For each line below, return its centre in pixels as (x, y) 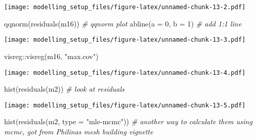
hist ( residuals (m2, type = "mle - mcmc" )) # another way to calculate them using (128, 121)
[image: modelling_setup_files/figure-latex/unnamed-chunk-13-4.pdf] (125, 73)
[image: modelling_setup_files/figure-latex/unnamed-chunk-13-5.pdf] (125, 105)
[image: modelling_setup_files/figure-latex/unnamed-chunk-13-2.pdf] (125, 7)
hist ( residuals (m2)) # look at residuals (64, 89)
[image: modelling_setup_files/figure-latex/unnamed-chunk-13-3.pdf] (125, 40)
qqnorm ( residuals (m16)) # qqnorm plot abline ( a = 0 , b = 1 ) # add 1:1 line (123, 23)
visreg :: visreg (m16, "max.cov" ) (51, 56)
